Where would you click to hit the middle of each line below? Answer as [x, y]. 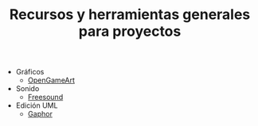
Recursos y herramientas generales [130, 15]
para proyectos [130, 31]
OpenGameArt [51, 80]
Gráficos [30, 72]
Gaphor [40, 114]
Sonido [27, 89]
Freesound [45, 97]
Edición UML [37, 105]
